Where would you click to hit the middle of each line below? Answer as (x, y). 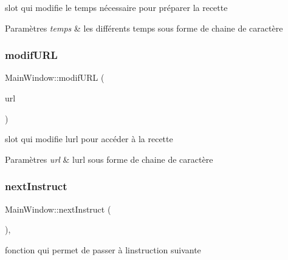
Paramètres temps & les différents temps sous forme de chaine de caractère (144, 28)
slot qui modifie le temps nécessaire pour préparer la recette (116, 7)
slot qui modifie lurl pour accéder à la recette (89, 139)
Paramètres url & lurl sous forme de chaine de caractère (109, 159)
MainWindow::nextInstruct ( (58, 209)
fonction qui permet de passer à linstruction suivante (103, 249)
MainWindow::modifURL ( (55, 77)
